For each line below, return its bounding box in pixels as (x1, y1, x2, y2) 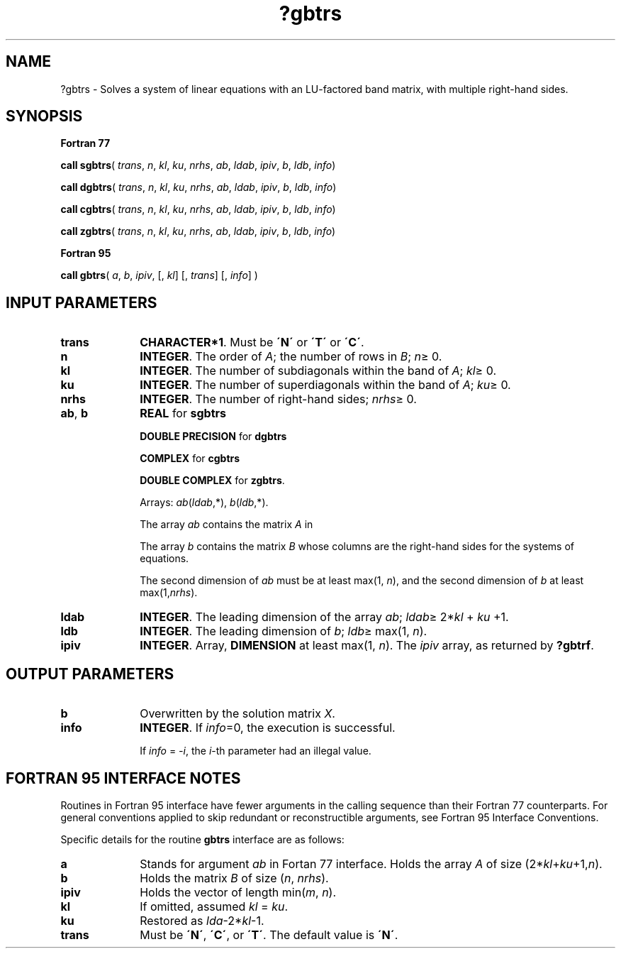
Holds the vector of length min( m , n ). (140, 884, 337, 899)
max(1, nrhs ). (140, 586, 198, 599)
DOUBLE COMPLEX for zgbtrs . (140, 474, 285, 487)
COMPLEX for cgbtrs (140, 452, 240, 465)
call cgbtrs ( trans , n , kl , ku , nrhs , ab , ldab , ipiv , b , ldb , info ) (60, 203, 336, 216)
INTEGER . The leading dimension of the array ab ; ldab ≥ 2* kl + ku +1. (140, 610, 509, 625)
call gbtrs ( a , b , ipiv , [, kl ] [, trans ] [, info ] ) (60, 269, 258, 282)
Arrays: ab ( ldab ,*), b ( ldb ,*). (140, 496, 269, 509)
